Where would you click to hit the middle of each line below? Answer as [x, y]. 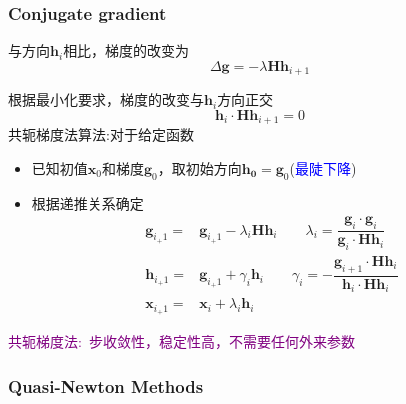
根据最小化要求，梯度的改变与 [106, 99]
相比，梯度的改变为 [126, 50]
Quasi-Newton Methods [106, 385]
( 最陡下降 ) [323, 167]
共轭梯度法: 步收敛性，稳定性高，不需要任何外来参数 [181, 341]
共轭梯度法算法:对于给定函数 [101, 134]
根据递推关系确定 [87, 202]
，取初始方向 [199, 167]
